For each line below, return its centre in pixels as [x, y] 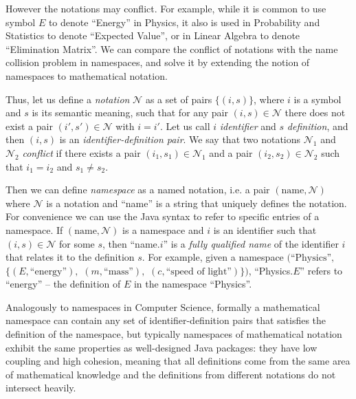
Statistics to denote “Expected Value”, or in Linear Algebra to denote [153, 35]
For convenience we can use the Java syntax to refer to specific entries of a [163, 216]
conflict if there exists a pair [81, 152]
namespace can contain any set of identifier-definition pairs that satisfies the [166, 320]
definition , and [318, 126]
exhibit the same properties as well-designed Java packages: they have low [162, 347]
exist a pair [29, 126]
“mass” [119, 271]
